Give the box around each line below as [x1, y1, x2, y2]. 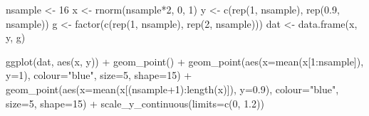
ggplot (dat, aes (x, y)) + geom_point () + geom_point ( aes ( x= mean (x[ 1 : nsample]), [6, 53, 364, 68]
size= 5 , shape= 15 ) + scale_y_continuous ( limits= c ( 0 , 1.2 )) [6, 95, 264, 110]
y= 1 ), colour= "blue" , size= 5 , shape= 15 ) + [6, 68, 192, 83]
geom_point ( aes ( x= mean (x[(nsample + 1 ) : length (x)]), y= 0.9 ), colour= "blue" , [6, 81, 339, 96]
